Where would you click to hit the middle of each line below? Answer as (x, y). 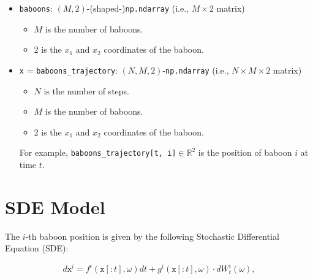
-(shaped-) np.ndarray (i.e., (138, 8)
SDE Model (55, 206)
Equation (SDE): (37, 248)
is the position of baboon (245, 152)
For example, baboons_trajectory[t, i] (98, 152)
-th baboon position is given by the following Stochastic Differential (152, 236)
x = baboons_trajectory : (68, 70)
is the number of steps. (86, 90)
